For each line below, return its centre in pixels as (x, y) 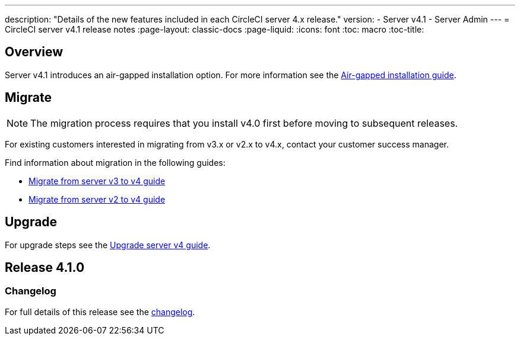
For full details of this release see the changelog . (100, 312)
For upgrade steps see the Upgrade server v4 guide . (108, 245)
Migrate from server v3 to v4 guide (97, 181)
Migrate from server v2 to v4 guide (97, 199)
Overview (34, 52)
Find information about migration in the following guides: (115, 162)
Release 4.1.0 (45, 267)
